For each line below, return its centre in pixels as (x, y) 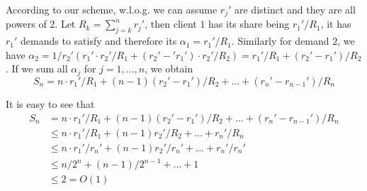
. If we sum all (37, 69)
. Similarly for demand (280, 41)
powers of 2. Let (41, 24)
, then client (171, 24)
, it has (336, 24)
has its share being (249, 24)
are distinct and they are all (295, 9)
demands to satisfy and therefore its (99, 41)
